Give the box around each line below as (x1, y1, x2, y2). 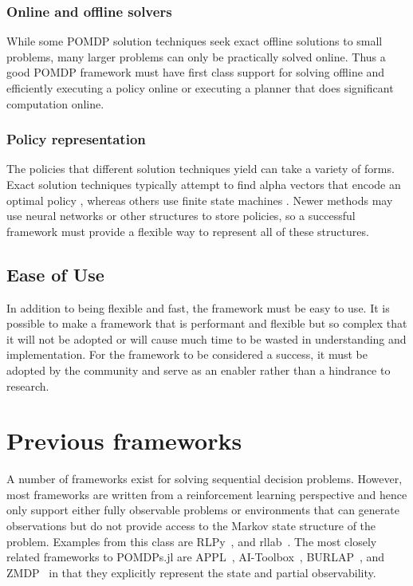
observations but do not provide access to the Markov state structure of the (6, 517, 376, 534)
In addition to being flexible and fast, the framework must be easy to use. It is (6, 299, 390, 316)
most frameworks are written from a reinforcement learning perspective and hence (6, 486, 407, 502)
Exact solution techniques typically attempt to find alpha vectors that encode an (6, 176, 401, 192)
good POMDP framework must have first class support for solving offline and (6, 64, 385, 81)
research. (6, 377, 49, 394)
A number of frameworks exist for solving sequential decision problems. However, (6, 470, 403, 487)
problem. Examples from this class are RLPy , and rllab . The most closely (6, 533, 377, 549)
